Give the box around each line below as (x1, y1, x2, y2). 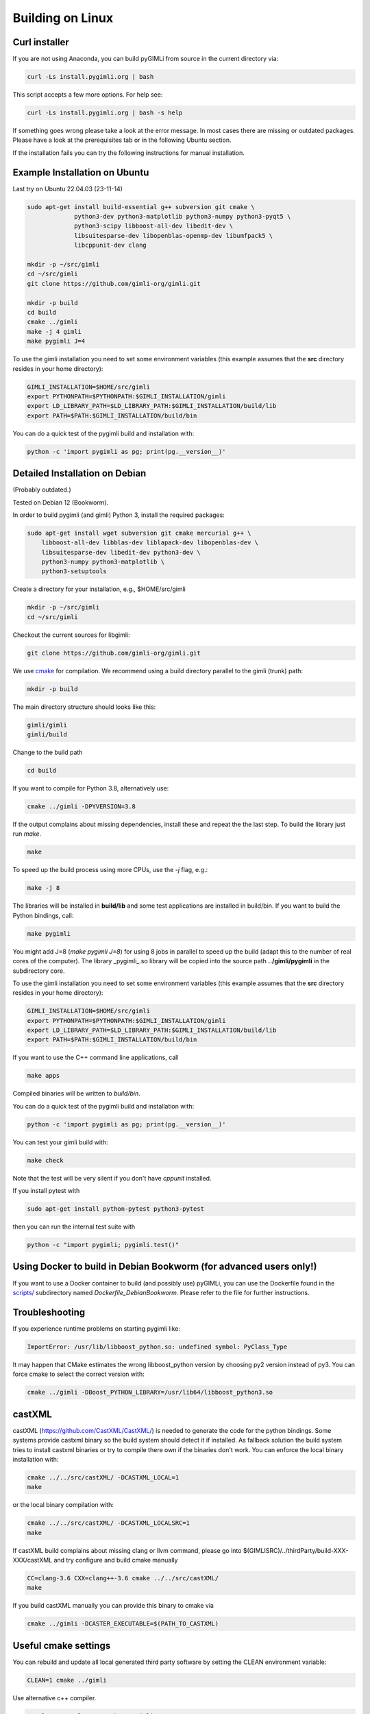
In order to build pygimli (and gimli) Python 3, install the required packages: (12, 511, 225, 519)
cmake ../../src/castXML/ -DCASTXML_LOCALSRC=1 (27, 1519, 190, 1527)
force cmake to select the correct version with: (12, 1370, 145, 1378)
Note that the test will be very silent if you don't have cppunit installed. (12, 1174, 212, 1182)
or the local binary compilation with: (12, 1501, 114, 1509)
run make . (12, 830, 42, 838)
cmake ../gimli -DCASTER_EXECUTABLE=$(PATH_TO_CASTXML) (27, 1620, 219, 1628)
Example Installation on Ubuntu (12, 167, 149, 178)
